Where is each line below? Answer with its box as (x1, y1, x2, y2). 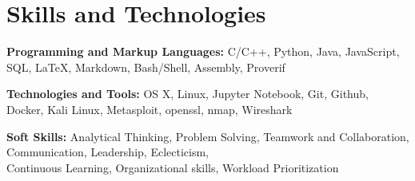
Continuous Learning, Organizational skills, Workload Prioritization (6, 159, 339, 175)
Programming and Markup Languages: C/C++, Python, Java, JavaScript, (6, 43, 400, 60)
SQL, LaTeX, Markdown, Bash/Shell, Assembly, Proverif (6, 58, 285, 75)
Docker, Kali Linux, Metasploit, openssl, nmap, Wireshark (6, 100, 293, 117)
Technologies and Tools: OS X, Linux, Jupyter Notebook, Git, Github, (6, 85, 369, 102)
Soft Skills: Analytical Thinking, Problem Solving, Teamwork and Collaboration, (6, 128, 409, 144)
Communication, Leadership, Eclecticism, (6, 144, 209, 160)
